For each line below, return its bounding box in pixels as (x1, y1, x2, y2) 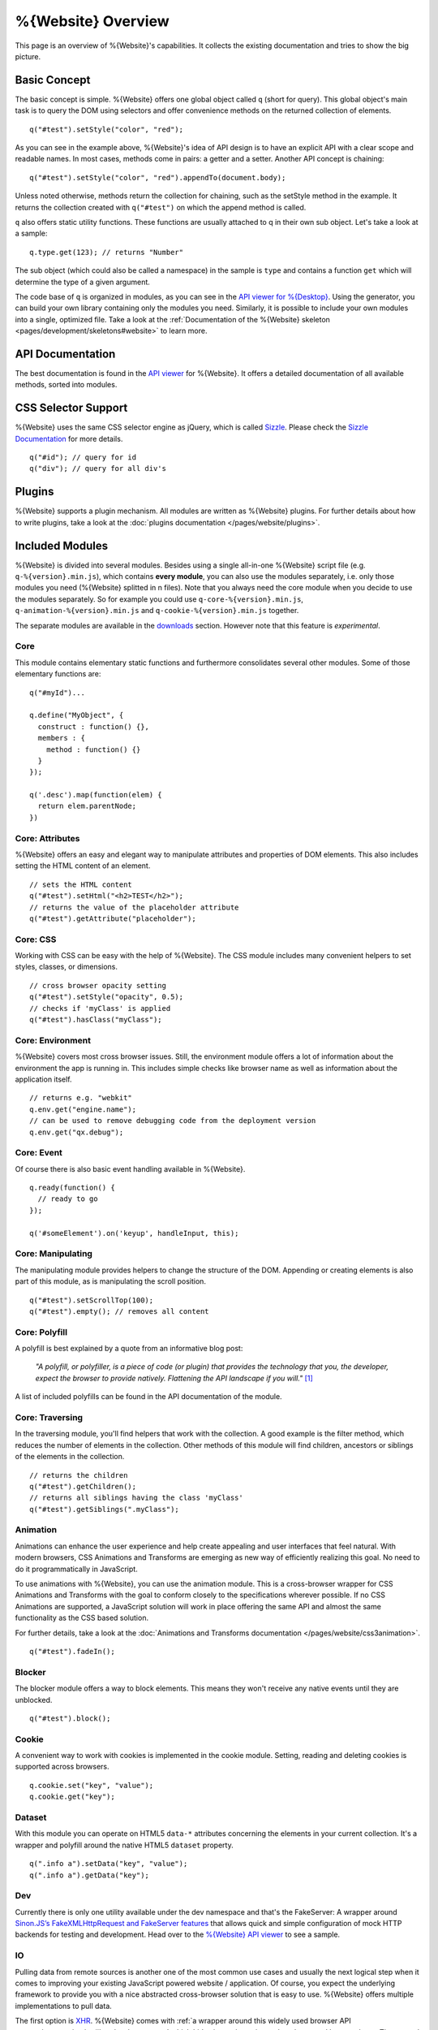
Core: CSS (15, 934, 57, 945)
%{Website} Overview (15, 12, 170, 30)
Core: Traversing (15, 1412, 84, 1423)
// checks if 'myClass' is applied (29, 1004, 171, 1013)
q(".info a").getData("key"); (29, 1870, 150, 1880)
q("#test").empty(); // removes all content (29, 1307, 210, 1315)
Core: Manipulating (15, 1248, 93, 1259)
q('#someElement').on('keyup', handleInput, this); (29, 1229, 239, 1237)
